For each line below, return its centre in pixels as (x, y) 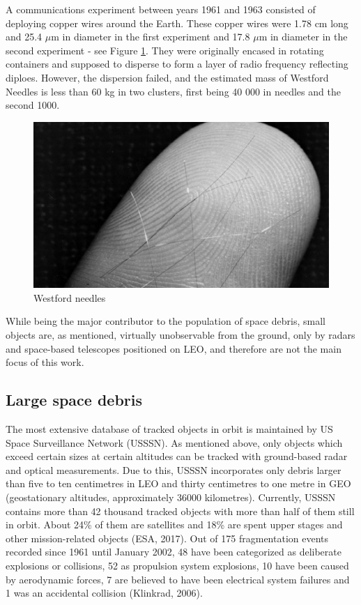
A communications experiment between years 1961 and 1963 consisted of (161, 9)
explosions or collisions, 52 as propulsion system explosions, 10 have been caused (177, 565)
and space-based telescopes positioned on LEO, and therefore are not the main (174, 348)
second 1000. (33, 105)
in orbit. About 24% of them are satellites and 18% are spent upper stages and (174, 524)
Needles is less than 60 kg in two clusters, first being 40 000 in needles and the (173, 91)
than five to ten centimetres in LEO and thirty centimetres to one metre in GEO (178, 483)
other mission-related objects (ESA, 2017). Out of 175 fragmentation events (167, 538)
